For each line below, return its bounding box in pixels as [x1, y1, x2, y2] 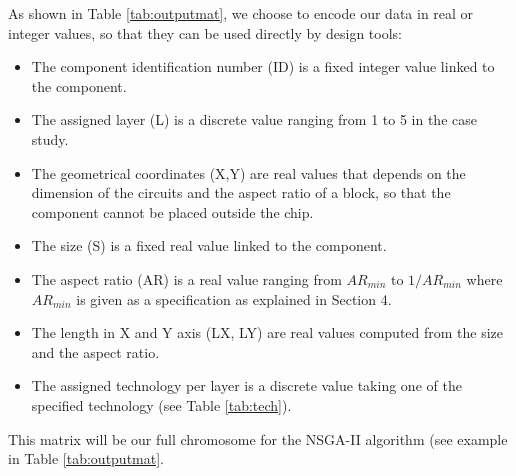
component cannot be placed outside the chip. [31, 201, 314, 222]
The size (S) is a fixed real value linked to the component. [31, 235, 387, 256]
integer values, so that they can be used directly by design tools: [8, 22, 403, 43]
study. [31, 128, 69, 149]
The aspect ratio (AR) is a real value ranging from [31, 268, 342, 289]
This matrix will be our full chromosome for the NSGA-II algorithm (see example [8, 428, 508, 449]
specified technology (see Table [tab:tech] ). [31, 394, 292, 415]
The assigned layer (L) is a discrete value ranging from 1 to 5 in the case [31, 109, 477, 130]
